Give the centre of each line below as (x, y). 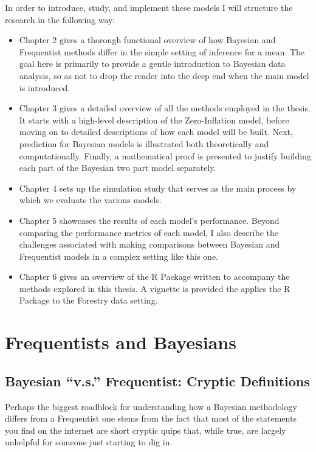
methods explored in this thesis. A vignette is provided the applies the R (155, 288)
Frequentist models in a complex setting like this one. (118, 256)
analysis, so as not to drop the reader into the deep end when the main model (164, 75)
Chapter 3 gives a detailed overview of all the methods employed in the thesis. (165, 108)
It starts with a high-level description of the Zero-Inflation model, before (154, 120)
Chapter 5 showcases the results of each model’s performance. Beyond (149, 220)
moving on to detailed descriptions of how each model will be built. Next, (156, 132)
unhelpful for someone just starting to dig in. (89, 442)
